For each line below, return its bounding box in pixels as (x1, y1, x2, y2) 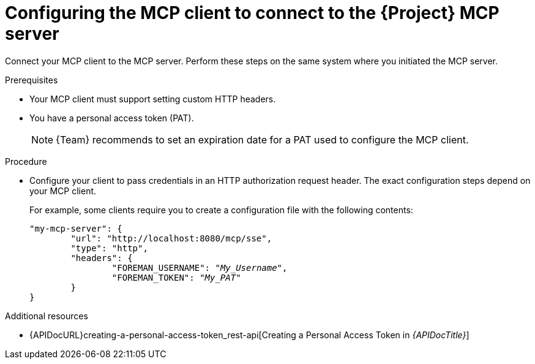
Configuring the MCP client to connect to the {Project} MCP (5, 2, 499, 23)
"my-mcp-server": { (29, 223, 122, 233)
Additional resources (5, 310, 88, 321)
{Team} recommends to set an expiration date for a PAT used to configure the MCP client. (56, 133, 469, 146)
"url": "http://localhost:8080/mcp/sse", (70, 233, 272, 243)
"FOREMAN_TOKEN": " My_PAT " (111, 272, 241, 282)
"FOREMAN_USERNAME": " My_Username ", (111, 262, 288, 273)
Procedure (5, 156, 47, 167)
